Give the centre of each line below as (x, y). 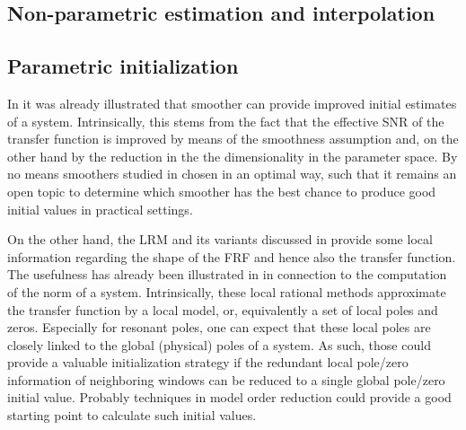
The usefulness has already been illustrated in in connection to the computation (227, 274)
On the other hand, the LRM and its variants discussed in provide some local (220, 239)
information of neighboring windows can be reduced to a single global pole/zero (226, 379)
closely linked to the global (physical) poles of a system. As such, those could (219, 344)
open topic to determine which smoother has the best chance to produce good (222, 191)
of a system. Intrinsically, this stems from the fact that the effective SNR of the (226, 121)
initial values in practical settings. (100, 209)
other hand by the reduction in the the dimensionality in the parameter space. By (233, 156)
